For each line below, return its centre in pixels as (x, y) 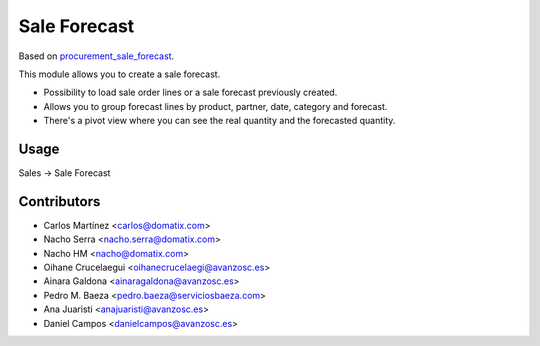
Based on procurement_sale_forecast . (96, 56)
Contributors (59, 201)
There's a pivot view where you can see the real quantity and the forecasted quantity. (219, 121)
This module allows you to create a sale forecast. (119, 74)
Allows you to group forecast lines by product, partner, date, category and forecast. (215, 106)
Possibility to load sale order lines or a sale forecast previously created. (190, 92)
